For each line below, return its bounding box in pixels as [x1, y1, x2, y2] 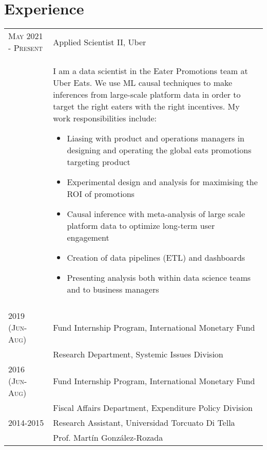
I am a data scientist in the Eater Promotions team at [53, 65, 248, 77]
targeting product [67, 156, 130, 168]
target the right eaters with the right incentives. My [53, 100, 240, 113]
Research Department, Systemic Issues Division [53, 348, 223, 361]
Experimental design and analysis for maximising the [67, 176, 258, 188]
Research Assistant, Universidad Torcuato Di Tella [53, 417, 235, 429]
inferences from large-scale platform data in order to [53, 88, 241, 101]
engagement [67, 231, 109, 244]
